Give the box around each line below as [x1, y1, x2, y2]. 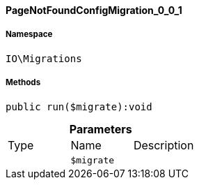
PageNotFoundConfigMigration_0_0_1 [6, 4, 182, 16]
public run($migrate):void [6, 101, 152, 112]
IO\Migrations [6, 52, 82, 64]
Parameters [69, 121, 132, 136]
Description [133, 138, 194, 152]
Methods [6, 77, 41, 88]
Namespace [6, 29, 53, 40]
